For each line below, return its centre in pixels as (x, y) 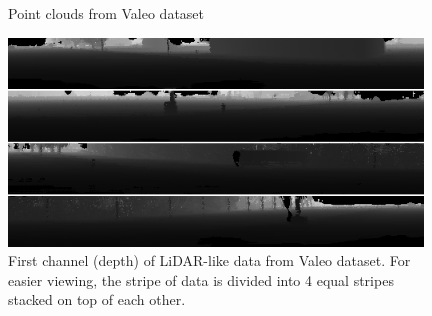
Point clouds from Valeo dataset (106, 13)
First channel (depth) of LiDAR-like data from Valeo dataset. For (209, 260)
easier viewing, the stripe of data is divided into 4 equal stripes (201, 279)
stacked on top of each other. (97, 299)
